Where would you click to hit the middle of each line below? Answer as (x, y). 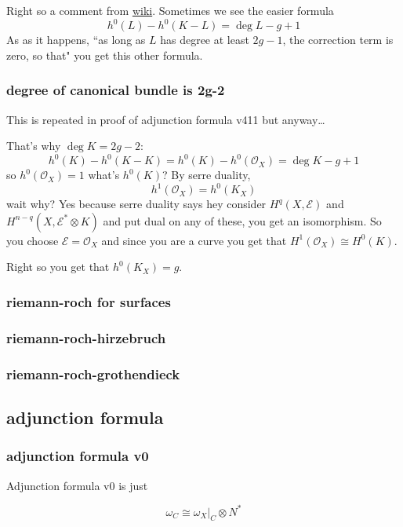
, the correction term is (338, 40)
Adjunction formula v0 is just (77, 485)
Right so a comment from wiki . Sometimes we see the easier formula (170, 10)
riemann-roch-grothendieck (93, 373)
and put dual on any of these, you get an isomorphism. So (242, 220)
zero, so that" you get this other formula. (105, 55)
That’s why (34, 146)
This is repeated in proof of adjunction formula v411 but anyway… (166, 119)
